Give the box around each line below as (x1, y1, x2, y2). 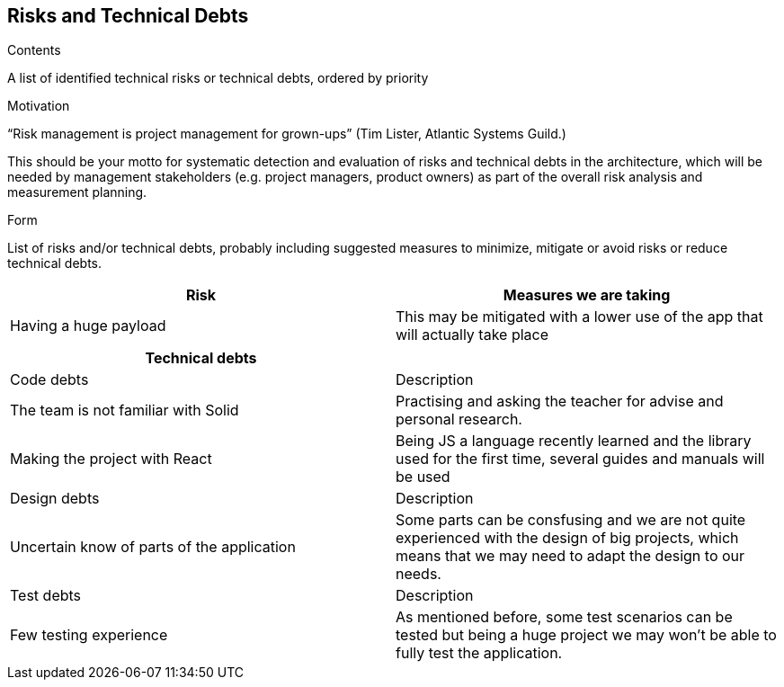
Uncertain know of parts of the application (10, 538, 296, 557)
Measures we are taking (503, 286, 671, 305)
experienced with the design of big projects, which (396, 529, 739, 548)
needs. (396, 565, 441, 584)
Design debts (10, 489, 100, 508)
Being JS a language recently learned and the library (396, 432, 752, 451)
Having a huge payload (10, 317, 166, 335)
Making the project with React (10, 450, 212, 468)
